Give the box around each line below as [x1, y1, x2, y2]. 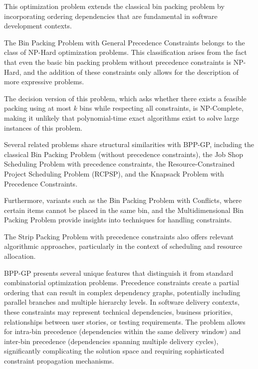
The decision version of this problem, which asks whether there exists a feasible [4, 93, 247, 103]
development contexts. [4, 20, 72, 31]
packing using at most [4, 103, 71, 113]
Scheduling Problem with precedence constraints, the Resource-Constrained [4, 159, 235, 169]
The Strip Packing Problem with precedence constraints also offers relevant [4, 231, 234, 241]
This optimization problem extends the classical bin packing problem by [4, 1, 225, 11]
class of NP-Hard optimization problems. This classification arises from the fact [4, 47, 247, 57]
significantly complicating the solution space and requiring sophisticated [4, 346, 225, 356]
